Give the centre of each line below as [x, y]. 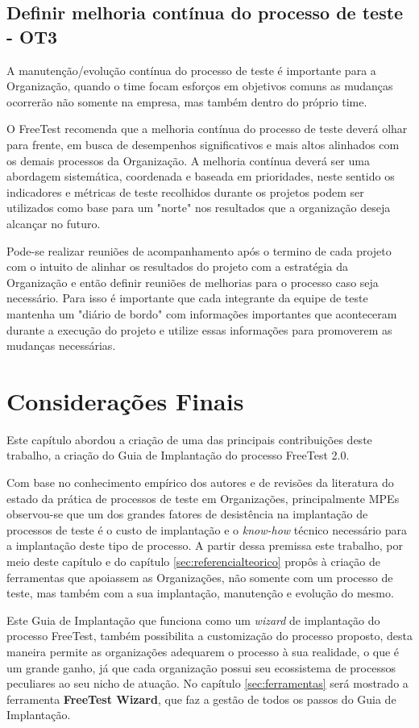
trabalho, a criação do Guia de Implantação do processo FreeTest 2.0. [178, 455]
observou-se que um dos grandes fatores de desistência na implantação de [187, 514]
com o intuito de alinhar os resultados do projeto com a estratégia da [177, 266]
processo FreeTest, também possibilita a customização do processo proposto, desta [209, 636]
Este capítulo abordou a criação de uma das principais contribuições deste [189, 439]
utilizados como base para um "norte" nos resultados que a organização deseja [199, 208]
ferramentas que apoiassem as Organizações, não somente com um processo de [200, 577]
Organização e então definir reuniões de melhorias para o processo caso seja [193, 282]
